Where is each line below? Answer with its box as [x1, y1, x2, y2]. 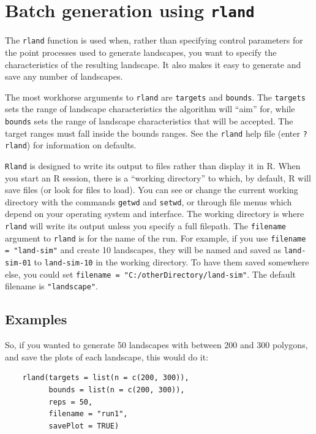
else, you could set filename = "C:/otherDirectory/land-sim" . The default [5, 267, 296, 280]
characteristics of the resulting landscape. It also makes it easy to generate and [5, 58, 301, 70]
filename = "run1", [48, 409, 128, 419]
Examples [5, 310, 67, 329]
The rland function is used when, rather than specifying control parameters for [5, 34, 303, 47]
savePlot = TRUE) [48, 421, 119, 430]
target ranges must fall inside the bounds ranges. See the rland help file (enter [5, 126, 300, 139]
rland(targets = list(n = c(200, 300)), [22, 373, 189, 383]
